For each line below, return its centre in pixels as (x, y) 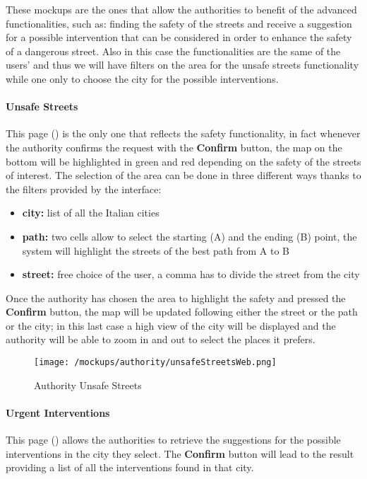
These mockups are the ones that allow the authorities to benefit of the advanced (181, 9)
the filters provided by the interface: (84, 189)
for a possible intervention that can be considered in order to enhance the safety (179, 37)
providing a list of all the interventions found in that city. (130, 467)
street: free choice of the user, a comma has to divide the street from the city (191, 274)
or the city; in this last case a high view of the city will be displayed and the (171, 325)
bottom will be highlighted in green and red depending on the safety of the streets (183, 161)
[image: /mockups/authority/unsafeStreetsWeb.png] (155, 363)
